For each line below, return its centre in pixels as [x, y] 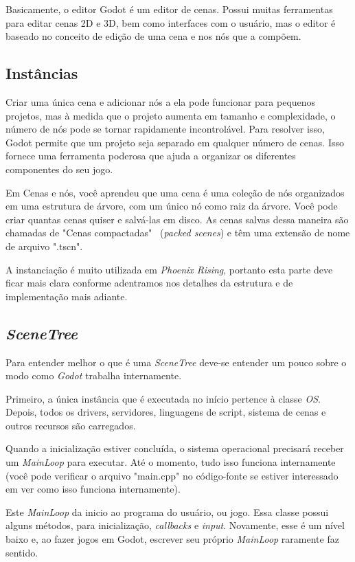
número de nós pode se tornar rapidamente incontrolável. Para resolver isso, [165, 129]
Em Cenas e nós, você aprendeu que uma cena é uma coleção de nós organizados [175, 192]
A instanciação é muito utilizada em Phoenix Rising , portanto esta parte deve [169, 269]
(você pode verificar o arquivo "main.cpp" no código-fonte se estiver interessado [172, 475]
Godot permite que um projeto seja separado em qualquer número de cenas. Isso [175, 142]
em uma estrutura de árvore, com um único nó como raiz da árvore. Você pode [172, 206]
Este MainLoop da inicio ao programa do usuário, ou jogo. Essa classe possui [167, 512]
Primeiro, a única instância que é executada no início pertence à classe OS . [163, 398]
